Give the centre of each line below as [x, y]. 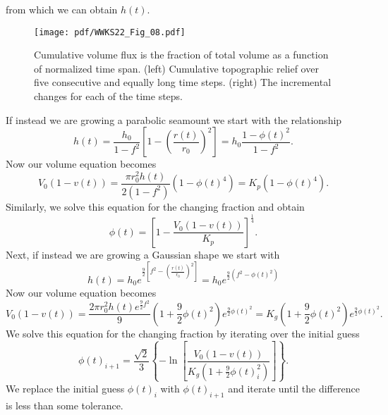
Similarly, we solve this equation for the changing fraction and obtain [155, 206]
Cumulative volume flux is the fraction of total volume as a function [181, 55]
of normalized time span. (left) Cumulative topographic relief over [176, 68]
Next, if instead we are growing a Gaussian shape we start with [143, 254]
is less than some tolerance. [65, 405]
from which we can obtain [62, 9]
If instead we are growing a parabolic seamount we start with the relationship [174, 119]
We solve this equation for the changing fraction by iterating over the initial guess [183, 333]
